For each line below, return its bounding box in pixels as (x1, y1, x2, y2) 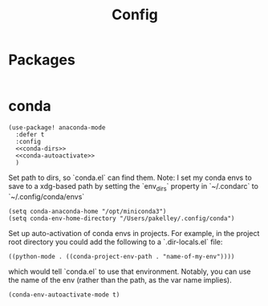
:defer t (15, 130, 45, 138)
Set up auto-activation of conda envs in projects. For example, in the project (8, 228, 260, 238)
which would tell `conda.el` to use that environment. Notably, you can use (8, 267, 251, 276)
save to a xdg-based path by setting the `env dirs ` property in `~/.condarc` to (8, 181, 259, 193)
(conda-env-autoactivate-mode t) (8, 291, 120, 299)
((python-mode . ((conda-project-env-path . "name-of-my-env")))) (8, 252, 235, 260)
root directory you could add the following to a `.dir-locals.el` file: (8, 237, 223, 247)
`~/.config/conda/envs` (8, 191, 85, 202)
